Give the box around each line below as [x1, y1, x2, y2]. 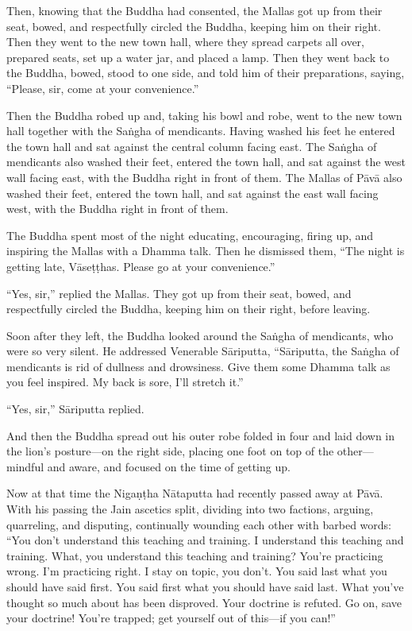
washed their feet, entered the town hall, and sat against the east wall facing [6, 184, 379, 201]
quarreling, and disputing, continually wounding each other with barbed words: [6, 516, 391, 532]
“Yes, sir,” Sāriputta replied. [6, 401, 144, 417]
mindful [6, 458, 44, 474]
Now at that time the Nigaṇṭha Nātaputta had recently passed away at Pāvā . [6, 485, 383, 501]
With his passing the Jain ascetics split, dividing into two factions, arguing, [6, 501, 374, 517]
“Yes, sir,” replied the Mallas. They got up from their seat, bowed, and [6, 285, 352, 301]
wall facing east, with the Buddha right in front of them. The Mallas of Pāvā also [6, 168, 402, 185]
